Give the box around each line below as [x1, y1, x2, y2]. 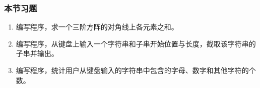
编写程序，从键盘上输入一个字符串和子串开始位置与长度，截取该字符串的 [16, 38, 256, 48]
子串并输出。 [16, 48, 58, 58]
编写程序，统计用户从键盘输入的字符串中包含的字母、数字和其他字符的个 [16, 65, 256, 75]
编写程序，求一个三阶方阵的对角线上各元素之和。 [16, 21, 178, 32]
